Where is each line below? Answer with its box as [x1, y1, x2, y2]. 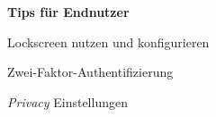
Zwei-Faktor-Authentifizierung [7, 63, 174, 81]
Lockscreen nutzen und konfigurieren [7, 32, 210, 51]
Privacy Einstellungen [7, 92, 128, 111]
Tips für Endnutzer [7, 3, 130, 21]
